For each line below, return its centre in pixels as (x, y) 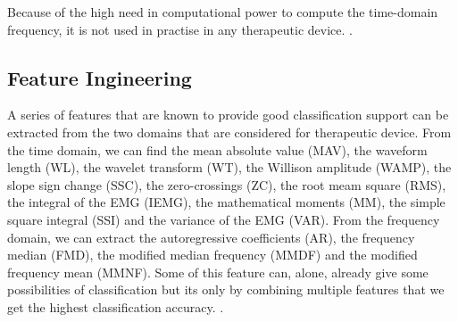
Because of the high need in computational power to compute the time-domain (223, 12)
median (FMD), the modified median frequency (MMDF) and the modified (212, 255)
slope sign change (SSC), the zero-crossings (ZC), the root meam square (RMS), (227, 184)
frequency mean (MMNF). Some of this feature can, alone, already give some (218, 272)
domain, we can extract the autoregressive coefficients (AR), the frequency (211, 237)
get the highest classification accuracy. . (116, 306)
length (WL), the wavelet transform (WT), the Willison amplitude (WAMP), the (229, 167)
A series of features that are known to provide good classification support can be (228, 115)
